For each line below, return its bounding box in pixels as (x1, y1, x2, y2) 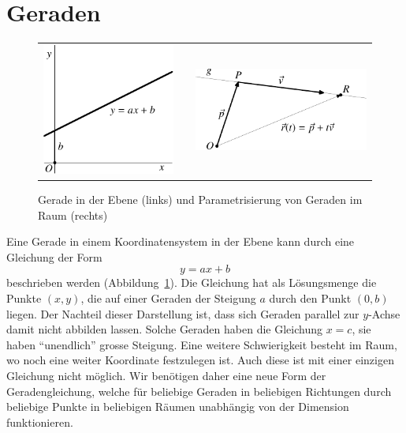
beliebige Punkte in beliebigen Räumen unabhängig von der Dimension (6, 398, 349, 415)
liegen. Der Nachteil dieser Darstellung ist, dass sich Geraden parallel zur (6, 305, 359, 322)
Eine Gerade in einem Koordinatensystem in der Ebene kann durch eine (6, 233, 355, 250)
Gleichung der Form (6, 248, 102, 265)
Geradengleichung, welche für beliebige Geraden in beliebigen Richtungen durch (6, 382, 392, 399)
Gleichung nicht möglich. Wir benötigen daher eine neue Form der (6, 367, 326, 383)
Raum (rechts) (38, 206, 108, 223)
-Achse (368, 305, 400, 322)
